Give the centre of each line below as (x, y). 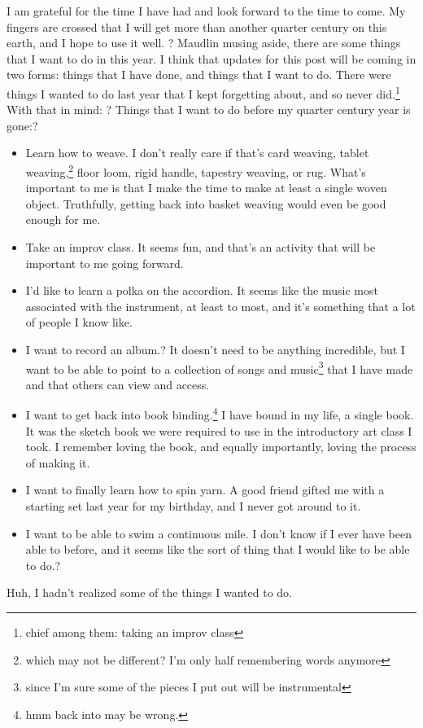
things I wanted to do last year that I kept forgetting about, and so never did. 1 (203, 92)
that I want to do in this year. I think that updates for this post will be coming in (211, 58)
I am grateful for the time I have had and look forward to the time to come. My (206, 11)
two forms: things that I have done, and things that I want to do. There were (199, 75)
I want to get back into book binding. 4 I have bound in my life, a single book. (220, 414)
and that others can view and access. (118, 384)
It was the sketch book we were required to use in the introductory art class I (219, 430)
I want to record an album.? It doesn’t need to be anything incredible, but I (215, 349)
